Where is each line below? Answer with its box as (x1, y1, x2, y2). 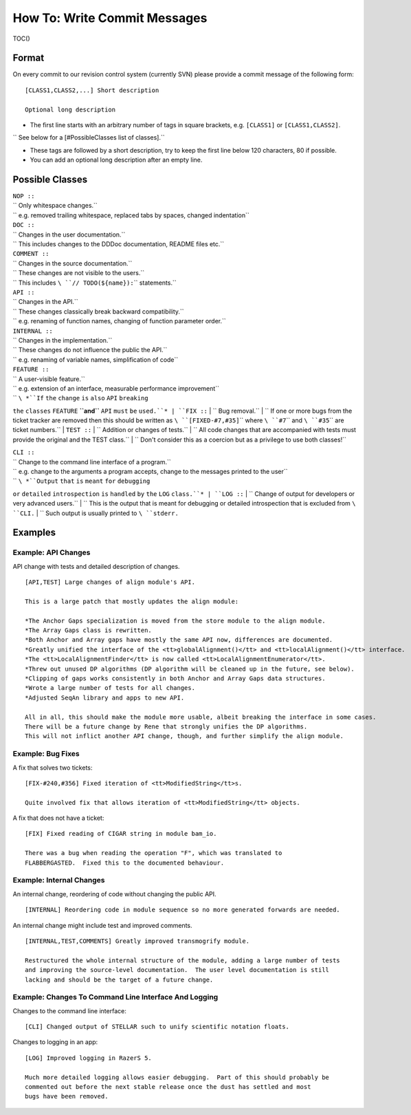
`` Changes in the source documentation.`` (12, 259, 133, 268)
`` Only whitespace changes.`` (12, 202, 98, 210)
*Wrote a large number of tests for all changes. (25, 684, 196, 692)
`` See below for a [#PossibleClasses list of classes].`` (12, 133, 165, 142)
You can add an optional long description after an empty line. (30, 155, 203, 164)
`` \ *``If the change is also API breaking (12, 394, 148, 402)
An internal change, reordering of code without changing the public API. (12, 889, 216, 898)
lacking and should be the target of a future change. (25, 975, 214, 984)
